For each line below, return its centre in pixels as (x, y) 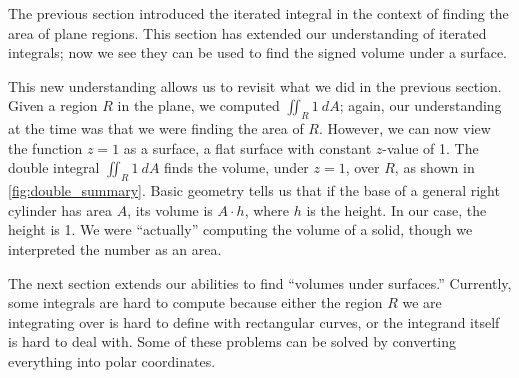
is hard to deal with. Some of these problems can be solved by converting (232, 341)
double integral (54, 167)
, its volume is (170, 209)
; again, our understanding (420, 105)
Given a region (53, 105)
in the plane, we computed (198, 105)
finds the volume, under (236, 167)
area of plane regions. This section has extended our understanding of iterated (247, 32)
